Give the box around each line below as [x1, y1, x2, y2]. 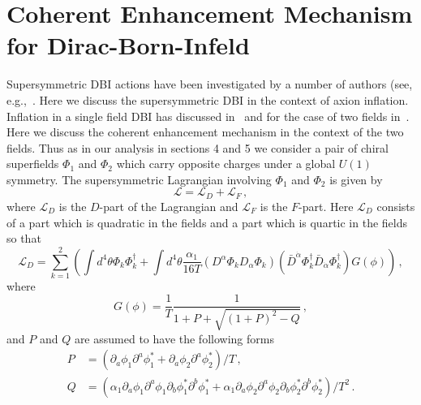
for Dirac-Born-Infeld [6, 28, 250, 62]
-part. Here [299, 197, 354, 214]
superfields [6, 155, 59, 172]
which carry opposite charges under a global [116, 155, 336, 172]
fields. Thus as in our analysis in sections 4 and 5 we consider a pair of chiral [6, 139, 389, 156]
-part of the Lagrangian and [99, 197, 238, 214]
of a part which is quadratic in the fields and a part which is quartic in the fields [6, 213, 407, 231]
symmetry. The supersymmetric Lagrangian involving [6, 170, 272, 187]
